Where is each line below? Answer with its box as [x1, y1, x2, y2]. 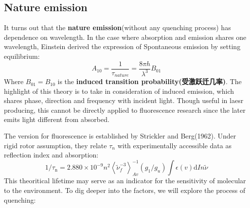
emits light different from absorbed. [4, 114, 109, 124]
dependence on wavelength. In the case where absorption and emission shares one [4, 32, 247, 42]
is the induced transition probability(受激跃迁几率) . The [57, 76, 242, 87]
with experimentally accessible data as [117, 140, 232, 150]
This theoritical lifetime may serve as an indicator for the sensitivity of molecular [4, 175, 246, 186]
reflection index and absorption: [4, 150, 99, 160]
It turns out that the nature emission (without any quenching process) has [4, 22, 231, 33]
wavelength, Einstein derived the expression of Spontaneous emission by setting [4, 41, 241, 52]
